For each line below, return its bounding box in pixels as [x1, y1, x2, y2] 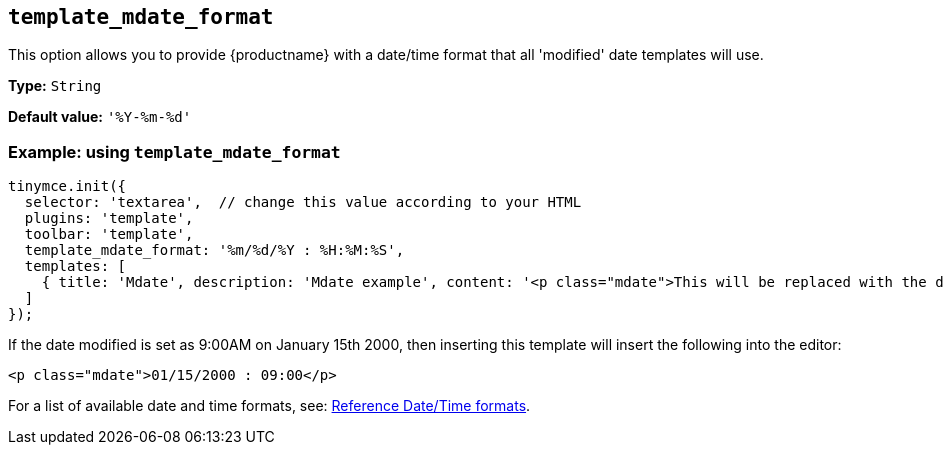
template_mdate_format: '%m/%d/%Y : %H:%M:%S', [24, 242, 405, 259]
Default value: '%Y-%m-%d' [8, 108, 192, 126]
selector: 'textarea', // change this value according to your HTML [24, 194, 582, 211]
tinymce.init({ [8, 178, 127, 195]
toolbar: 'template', [24, 226, 194, 243]
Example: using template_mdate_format [8, 141, 341, 162]
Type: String [8, 77, 102, 95]
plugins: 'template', [24, 210, 194, 227]
